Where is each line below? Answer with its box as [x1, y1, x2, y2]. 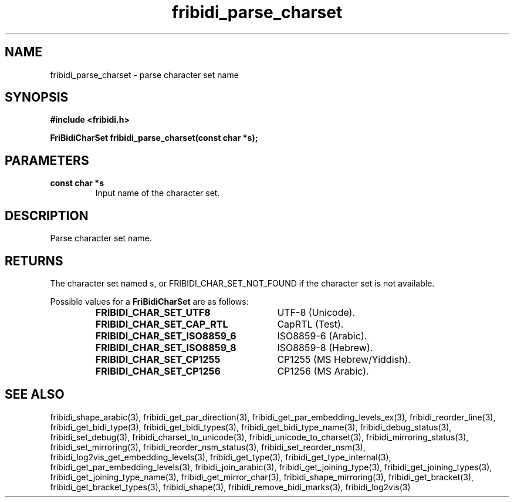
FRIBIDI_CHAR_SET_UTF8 [95, 306, 211, 318]
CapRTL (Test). [277, 318, 344, 330]
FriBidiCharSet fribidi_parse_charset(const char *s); [50, 133, 258, 143]
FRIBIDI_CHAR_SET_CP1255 [95, 353, 221, 365]
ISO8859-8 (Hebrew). [277, 341, 373, 353]
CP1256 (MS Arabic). [277, 365, 369, 377]
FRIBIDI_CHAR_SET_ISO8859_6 [95, 329, 236, 342]
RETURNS [5, 253, 63, 268]
